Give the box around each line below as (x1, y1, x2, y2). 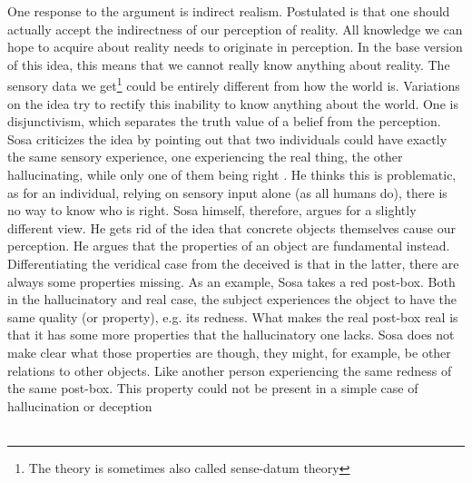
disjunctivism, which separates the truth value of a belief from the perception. (7, 112, 441, 131)
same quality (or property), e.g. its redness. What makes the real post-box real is (7, 307, 458, 326)
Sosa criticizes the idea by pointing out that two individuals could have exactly (7, 129, 447, 148)
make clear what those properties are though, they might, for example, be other (7, 342, 451, 361)
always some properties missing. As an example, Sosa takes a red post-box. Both (7, 271, 456, 291)
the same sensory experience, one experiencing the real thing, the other (7, 147, 403, 166)
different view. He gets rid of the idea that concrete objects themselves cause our (7, 218, 456, 237)
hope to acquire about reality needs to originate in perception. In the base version (7, 37, 463, 56)
